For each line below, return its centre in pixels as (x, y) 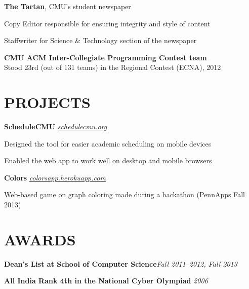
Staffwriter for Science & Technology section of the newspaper (100, 40)
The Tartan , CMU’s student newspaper (68, 6)
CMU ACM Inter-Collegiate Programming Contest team (106, 57)
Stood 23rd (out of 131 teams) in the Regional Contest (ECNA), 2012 (113, 67)
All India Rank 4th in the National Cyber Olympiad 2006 (106, 281)
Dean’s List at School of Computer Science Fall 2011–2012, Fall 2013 (121, 263)
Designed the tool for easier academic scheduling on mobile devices (108, 143)
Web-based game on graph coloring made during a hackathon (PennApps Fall (124, 194)
